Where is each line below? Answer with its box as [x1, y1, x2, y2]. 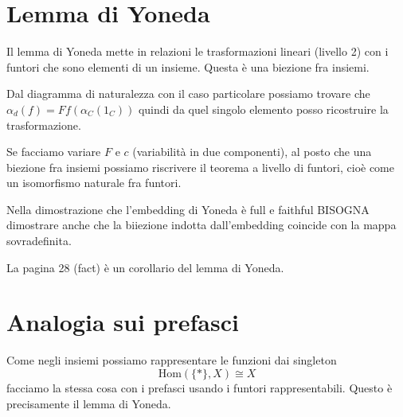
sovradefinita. [6, 232, 72, 249]
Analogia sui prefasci [6, 306, 239, 338]
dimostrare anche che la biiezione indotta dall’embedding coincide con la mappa [6, 216, 397, 233]
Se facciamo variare [6, 143, 101, 160]
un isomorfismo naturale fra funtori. [6, 174, 182, 191]
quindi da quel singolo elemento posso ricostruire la [138, 100, 389, 117]
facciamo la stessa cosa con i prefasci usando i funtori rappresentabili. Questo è [6, 379, 393, 396]
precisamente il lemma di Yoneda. [6, 395, 171, 411]
